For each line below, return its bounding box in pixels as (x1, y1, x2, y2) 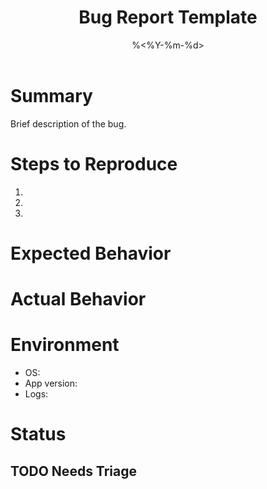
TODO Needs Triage (10, 462, 137, 480)
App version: (24, 377, 78, 389)
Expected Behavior (10, 242, 172, 265)
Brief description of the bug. (10, 117, 127, 130)
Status (10, 423, 67, 446)
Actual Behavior (10, 288, 147, 310)
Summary (10, 84, 93, 107)
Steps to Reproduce (10, 152, 178, 175)
